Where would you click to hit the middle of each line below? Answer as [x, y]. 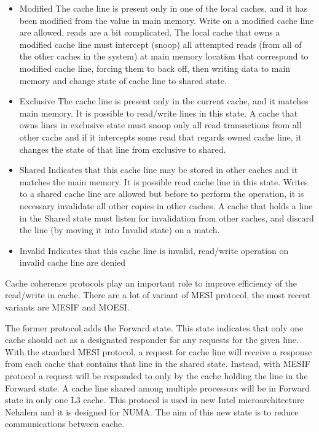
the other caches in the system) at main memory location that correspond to [164, 56]
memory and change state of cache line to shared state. [123, 80]
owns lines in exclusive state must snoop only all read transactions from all [160, 125]
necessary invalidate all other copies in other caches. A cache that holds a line [166, 205]
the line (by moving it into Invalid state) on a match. [120, 230]
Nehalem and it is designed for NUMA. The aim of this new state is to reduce [152, 411]
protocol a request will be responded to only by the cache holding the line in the [156, 376]
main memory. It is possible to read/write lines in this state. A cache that [159, 113]
